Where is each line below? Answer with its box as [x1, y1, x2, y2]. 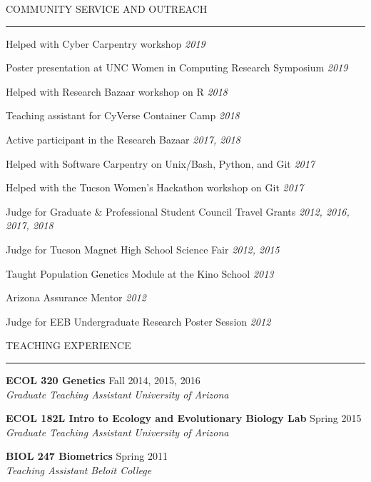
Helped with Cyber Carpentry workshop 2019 [6, 36, 205, 51]
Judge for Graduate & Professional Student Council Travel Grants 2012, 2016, [6, 204, 350, 219]
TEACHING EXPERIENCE [6, 338, 131, 353]
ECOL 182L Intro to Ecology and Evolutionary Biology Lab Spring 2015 [6, 411, 362, 426]
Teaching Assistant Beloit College [6, 462, 152, 477]
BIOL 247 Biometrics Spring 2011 [6, 448, 168, 463]
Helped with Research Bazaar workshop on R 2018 [6, 84, 228, 99]
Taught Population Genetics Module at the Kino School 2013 [6, 266, 274, 281]
